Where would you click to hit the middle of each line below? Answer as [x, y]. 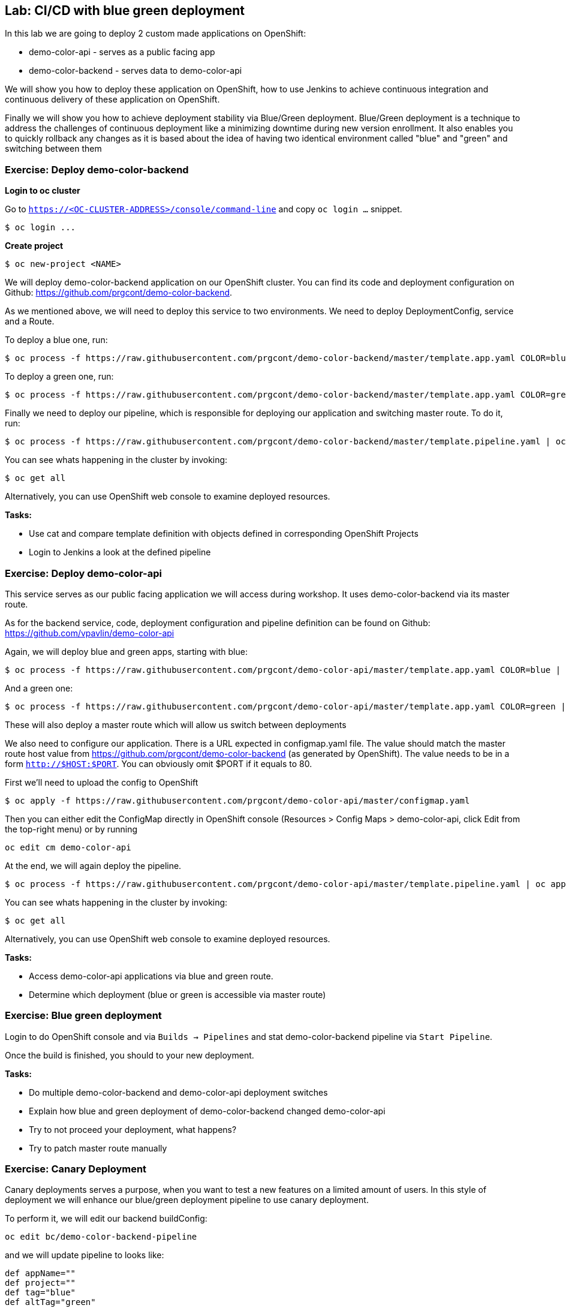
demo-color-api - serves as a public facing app [122, 52]
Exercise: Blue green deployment [83, 1016]
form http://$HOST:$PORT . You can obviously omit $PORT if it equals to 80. [159, 763]
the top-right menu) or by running [71, 829]
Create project [34, 246]
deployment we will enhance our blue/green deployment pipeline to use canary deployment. [187, 1200]
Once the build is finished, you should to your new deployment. [130, 1055]
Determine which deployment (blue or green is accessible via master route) [177, 994]
